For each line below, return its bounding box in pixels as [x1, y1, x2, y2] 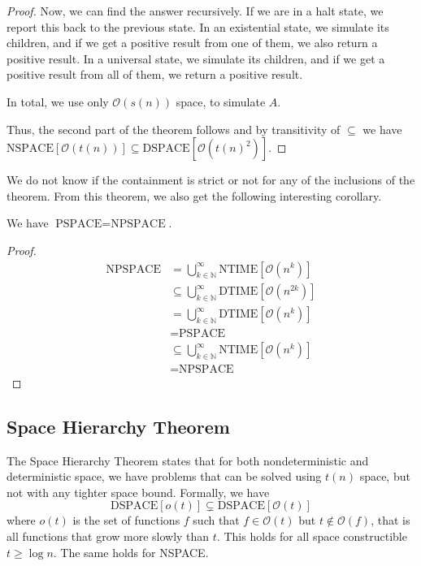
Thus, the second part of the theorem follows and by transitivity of [7, 120, 341, 137]
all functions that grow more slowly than [7, 528, 210, 545]
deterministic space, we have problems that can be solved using [7, 468, 322, 485]
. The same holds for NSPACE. [53, 543, 209, 560]
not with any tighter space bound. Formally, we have [7, 483, 270, 500]
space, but [359, 468, 410, 485]
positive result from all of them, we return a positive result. [7, 66, 303, 83]
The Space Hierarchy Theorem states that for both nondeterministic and [7, 452, 369, 469]
